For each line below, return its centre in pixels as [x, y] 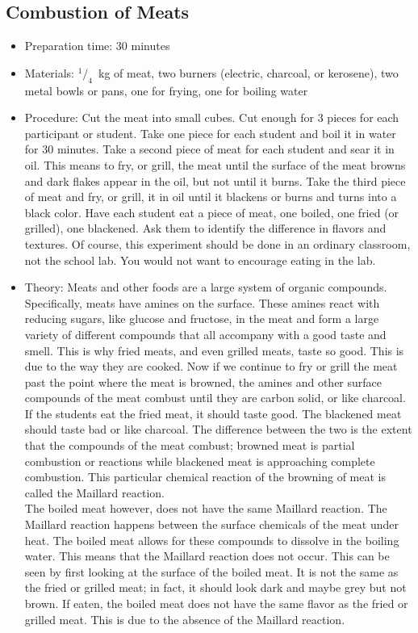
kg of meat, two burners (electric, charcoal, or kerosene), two [249, 72]
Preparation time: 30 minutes [97, 46]
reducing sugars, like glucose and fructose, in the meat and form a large [202, 319]
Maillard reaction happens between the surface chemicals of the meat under [211, 524]
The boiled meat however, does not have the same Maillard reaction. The [206, 508]
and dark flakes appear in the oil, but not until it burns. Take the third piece [215, 180]
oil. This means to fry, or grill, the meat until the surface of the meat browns [215, 164]
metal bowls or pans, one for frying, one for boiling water [166, 90]
